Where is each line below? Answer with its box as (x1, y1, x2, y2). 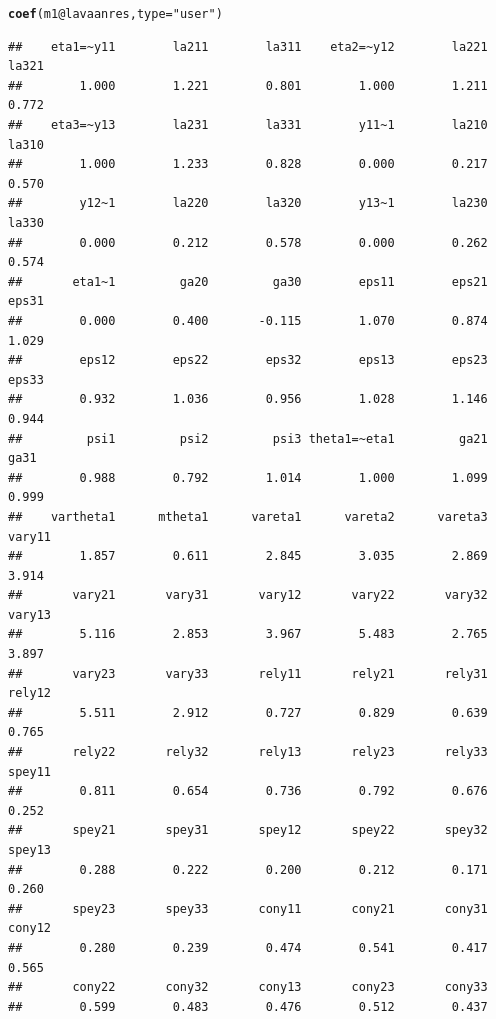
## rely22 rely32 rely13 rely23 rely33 (8, 745, 488, 760)
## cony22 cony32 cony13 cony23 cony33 (8, 980, 488, 995)
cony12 (8, 921, 51, 936)
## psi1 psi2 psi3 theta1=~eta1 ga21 (8, 431, 488, 446)
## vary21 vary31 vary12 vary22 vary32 (8, 588, 488, 603)
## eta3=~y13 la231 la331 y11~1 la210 (8, 118, 488, 133)
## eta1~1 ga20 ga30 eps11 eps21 (8, 274, 488, 289)
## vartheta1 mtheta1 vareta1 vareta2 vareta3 (8, 509, 488, 524)
